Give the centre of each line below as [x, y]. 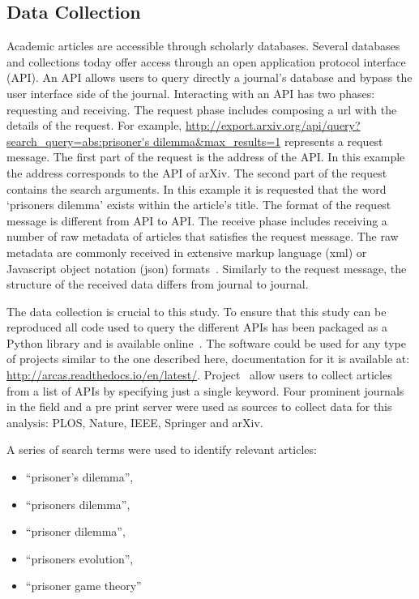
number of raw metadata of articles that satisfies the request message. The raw [203, 236]
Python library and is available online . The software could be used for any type [206, 342]
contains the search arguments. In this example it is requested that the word [197, 188]
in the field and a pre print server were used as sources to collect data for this [199, 406]
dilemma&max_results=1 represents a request [268, 141]
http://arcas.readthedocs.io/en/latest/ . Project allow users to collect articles [199, 375]
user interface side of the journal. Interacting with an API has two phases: [191, 93]
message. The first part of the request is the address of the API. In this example [206, 157]
